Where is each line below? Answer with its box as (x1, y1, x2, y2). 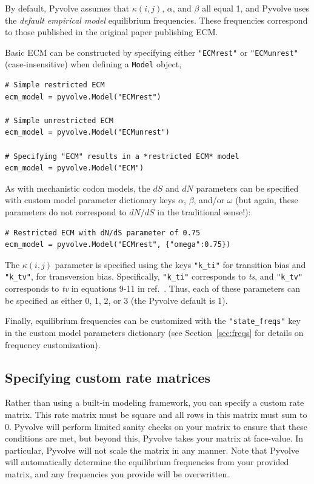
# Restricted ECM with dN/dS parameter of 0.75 (5, 228, 201, 237)
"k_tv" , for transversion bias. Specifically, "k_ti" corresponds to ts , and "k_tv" (5, 270, 303, 283)
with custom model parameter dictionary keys (5, 193, 176, 206)
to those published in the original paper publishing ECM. (5, 25, 218, 38)
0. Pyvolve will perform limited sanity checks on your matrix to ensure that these (5, 420, 307, 432)
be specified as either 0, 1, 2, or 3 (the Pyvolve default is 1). (5, 294, 228, 306)
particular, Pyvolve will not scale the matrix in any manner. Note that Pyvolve (5, 443, 299, 456)
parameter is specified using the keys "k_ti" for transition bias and (55, 258, 306, 271)
